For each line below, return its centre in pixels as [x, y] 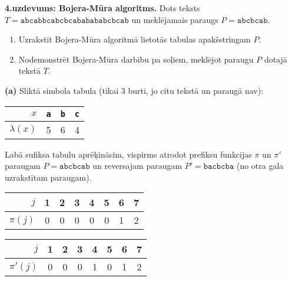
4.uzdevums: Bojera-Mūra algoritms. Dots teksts [102, 8]
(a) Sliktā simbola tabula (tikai [62, 90]
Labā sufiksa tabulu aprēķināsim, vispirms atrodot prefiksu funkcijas [128, 154]
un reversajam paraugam [137, 166]
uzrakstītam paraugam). [48, 177]
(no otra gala [260, 166]
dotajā [276, 59]
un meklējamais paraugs [175, 19]
